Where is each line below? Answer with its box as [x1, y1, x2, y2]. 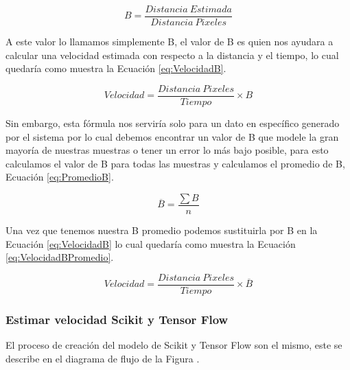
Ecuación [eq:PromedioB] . [5, 170, 114, 184]
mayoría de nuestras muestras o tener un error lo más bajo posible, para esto [5, 143, 329, 157]
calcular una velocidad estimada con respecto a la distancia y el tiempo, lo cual [5, 47, 339, 62]
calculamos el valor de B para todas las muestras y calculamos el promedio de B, [5, 156, 345, 170]
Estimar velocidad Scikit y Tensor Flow [5, 310, 229, 327]
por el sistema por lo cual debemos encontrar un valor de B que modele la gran [5, 129, 339, 143]
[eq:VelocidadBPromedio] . [5, 250, 114, 264]
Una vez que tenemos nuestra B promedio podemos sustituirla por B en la [5, 222, 318, 237]
